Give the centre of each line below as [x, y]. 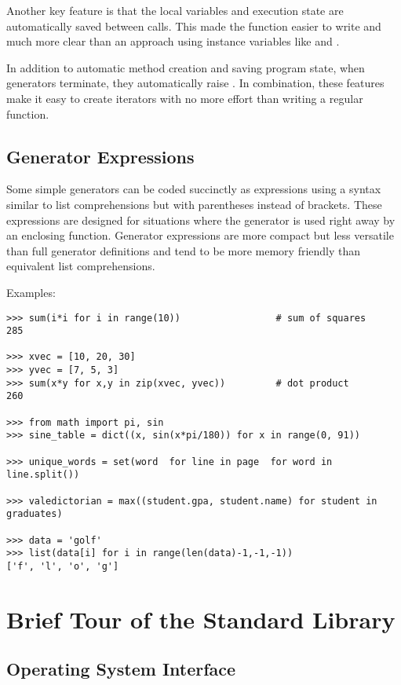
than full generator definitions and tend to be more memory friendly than [184, 250]
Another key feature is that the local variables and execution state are [175, 10]
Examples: [31, 292]
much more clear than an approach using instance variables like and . [173, 41]
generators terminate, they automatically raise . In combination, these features [195, 83]
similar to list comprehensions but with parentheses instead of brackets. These [194, 204]
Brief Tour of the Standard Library [201, 619]
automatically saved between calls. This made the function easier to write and [194, 26]
